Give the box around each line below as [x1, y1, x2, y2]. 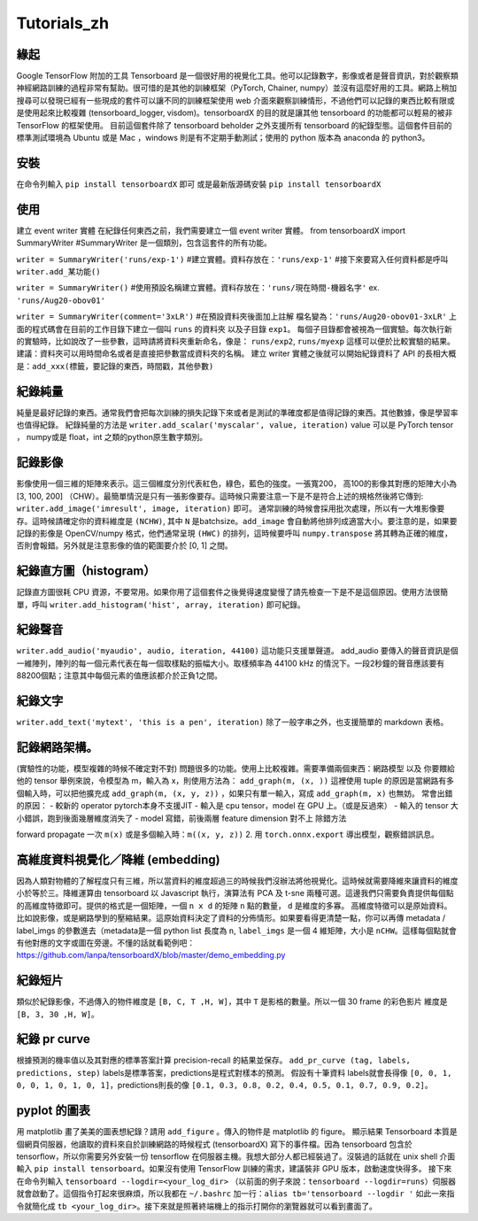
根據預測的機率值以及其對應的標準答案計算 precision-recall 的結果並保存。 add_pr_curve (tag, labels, [16, 1055, 411, 1066]
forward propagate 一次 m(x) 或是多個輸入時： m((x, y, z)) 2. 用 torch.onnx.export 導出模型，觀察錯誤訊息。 [16, 829, 440, 840]
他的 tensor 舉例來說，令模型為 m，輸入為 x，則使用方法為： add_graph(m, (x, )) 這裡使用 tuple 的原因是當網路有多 [16, 776, 455, 786]
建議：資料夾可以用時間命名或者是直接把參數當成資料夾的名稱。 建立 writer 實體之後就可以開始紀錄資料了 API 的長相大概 [16, 348, 457, 359]
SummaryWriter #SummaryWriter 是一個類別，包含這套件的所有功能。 [16, 237, 272, 248]
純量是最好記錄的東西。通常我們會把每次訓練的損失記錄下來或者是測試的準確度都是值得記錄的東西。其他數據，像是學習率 [16, 407, 459, 418]
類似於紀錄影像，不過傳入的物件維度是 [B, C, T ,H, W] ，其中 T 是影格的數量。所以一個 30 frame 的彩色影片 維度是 [16, 996, 448, 1007]
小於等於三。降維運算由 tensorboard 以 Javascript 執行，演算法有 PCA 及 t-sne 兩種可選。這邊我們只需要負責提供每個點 [16, 888, 454, 899]
